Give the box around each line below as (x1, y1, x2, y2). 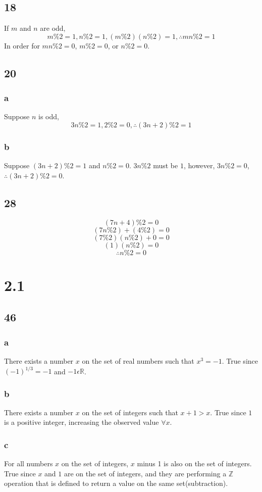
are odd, (40, 23, 66, 33)
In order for (4, 40, 40, 51)
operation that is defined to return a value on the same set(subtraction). (4, 478, 228, 488)
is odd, (38, 111, 59, 122)
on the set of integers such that (82, 407, 178, 417)
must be (153, 160, 178, 171)
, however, (183, 160, 215, 171)
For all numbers (4, 458, 53, 469)
